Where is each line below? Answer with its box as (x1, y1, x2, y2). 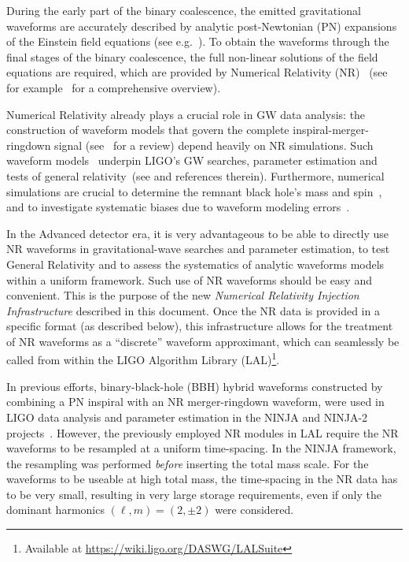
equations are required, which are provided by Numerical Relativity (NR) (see (6, 64, 388, 80)
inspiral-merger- (293, 121, 369, 138)
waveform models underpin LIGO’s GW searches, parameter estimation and (6, 152, 378, 169)
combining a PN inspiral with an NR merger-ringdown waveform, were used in (6, 393, 385, 410)
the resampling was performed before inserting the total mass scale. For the (6, 455, 369, 471)
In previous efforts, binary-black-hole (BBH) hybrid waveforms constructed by (6, 378, 383, 394)
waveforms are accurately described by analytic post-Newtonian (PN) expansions (6, 17, 397, 34)
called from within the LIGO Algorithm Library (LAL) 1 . (6, 349, 280, 368)
